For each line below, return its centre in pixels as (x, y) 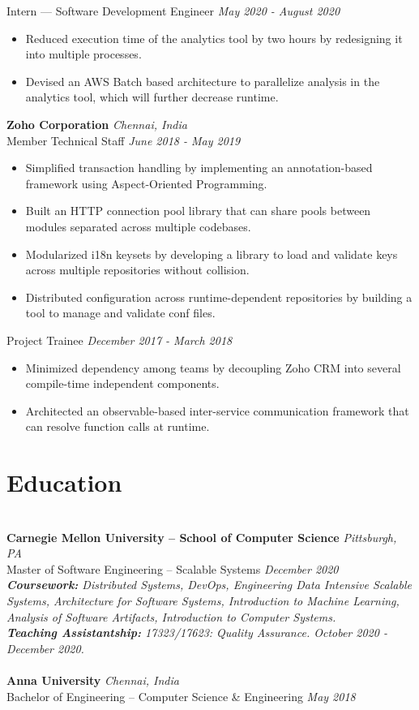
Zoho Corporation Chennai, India (97, 124)
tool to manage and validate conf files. (120, 313)
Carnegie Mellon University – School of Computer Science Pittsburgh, (202, 537)
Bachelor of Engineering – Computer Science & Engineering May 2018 (181, 696)
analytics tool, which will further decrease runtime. (152, 97)
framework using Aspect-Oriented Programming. (146, 183)
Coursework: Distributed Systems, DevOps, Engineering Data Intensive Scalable (209, 585)
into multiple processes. (83, 54)
